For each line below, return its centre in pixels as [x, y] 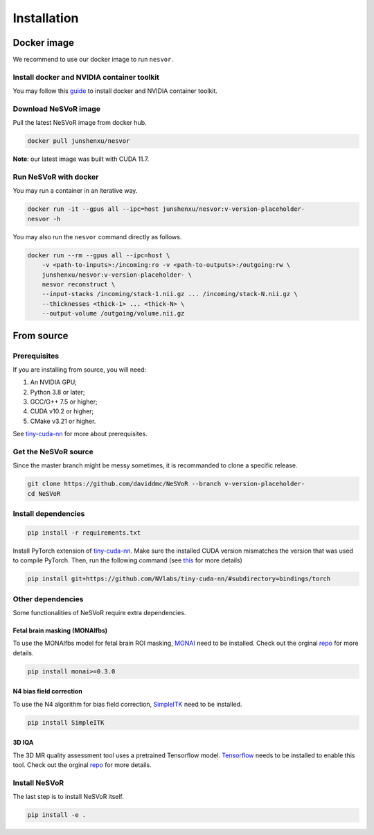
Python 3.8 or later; [58, 392]
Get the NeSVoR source [53, 452]
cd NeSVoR [44, 493]
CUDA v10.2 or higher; [62, 411]
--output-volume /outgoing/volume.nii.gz [113, 313]
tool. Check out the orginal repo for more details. [82, 765]
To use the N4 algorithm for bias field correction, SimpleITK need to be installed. [127, 704]
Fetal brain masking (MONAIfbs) [60, 630]
